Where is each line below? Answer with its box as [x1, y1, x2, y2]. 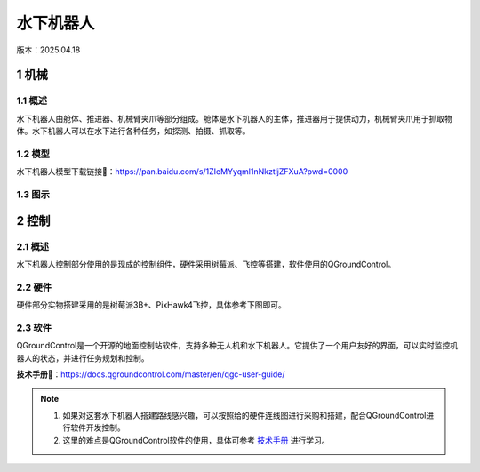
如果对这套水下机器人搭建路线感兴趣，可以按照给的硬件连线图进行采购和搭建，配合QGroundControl [62, 410, 427, 420]
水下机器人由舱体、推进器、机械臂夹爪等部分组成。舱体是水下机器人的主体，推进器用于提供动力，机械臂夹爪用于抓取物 [16, 113, 452, 124]
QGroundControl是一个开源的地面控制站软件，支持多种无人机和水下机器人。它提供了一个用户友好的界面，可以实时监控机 [16, 340, 458, 351]
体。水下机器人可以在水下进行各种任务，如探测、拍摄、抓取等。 [16, 125, 251, 137]
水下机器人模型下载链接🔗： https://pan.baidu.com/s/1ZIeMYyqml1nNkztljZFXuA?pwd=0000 [16, 166, 348, 177]
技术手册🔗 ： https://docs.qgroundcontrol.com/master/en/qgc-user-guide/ [16, 369, 285, 380]
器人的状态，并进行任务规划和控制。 [16, 352, 149, 364]
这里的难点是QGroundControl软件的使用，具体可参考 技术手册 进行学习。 [62, 435, 330, 445]
